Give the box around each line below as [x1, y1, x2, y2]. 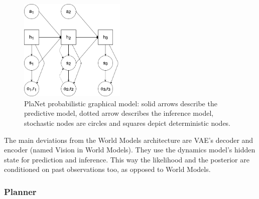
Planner [4, 185, 37, 197]
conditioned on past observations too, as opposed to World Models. [4, 164, 211, 174]
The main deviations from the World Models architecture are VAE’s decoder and [4, 134, 253, 145]
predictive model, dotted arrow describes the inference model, [24, 108, 214, 118]
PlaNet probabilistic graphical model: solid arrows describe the [24, 98, 217, 108]
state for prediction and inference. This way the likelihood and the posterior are [4, 154, 249, 164]
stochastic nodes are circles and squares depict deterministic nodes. [24, 117, 231, 128]
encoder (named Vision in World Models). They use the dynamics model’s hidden [4, 144, 255, 155]
